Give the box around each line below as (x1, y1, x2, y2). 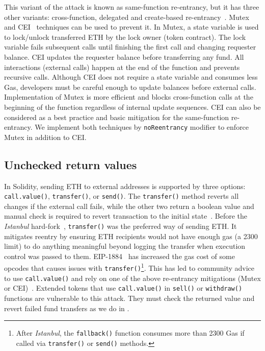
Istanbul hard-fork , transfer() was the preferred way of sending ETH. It (4, 221, 237, 231)
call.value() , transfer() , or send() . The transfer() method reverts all (4, 191, 239, 201)
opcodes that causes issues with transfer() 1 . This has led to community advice (4, 261, 255, 273)
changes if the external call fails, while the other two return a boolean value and (4, 200, 254, 211)
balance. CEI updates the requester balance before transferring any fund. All (4, 51, 244, 62)
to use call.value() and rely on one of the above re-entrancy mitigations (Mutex (4, 272, 261, 283)
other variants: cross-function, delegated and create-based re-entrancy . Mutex (4, 11, 249, 22)
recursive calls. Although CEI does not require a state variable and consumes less (4, 72, 258, 82)
